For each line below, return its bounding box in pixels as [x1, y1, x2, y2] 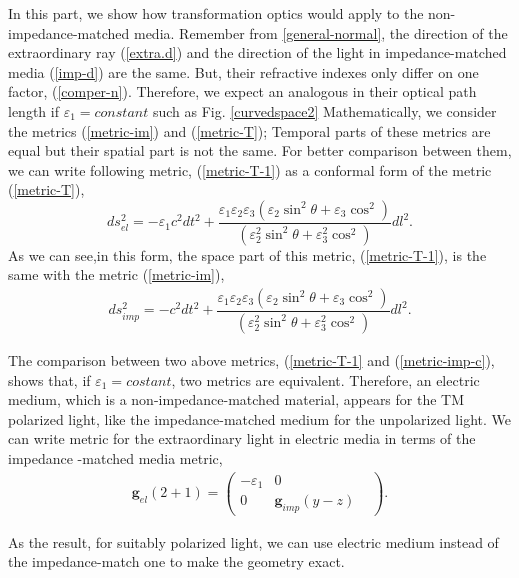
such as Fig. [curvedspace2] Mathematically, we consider [152, 100, 497, 121]
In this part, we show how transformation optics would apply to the [8, 3, 424, 23]
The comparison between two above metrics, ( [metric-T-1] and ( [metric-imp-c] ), [8, 349, 495, 370]
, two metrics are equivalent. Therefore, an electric [171, 369, 480, 390]
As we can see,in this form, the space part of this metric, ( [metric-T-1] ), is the [8, 244, 487, 265]
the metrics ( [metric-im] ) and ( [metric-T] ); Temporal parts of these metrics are [8, 120, 491, 141]
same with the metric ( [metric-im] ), [8, 264, 225, 285]
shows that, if [8, 369, 91, 390]
